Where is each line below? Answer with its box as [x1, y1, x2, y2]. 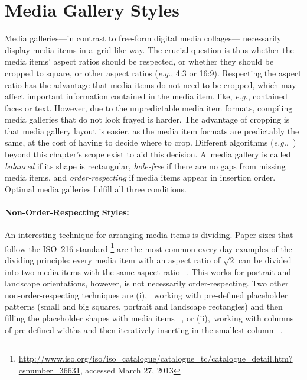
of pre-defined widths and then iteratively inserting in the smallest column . [5, 323, 283, 336]
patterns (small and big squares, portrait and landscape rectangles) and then [5, 300, 283, 313]
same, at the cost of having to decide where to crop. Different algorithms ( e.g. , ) [5, 136, 296, 149]
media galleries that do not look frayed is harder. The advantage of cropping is [5, 113, 290, 125]
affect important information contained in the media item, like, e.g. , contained [5, 90, 288, 102]
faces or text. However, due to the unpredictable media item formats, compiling [5, 101, 293, 114]
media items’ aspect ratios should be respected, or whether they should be [5, 55, 274, 67]
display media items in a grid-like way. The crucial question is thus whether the [5, 43, 294, 56]
